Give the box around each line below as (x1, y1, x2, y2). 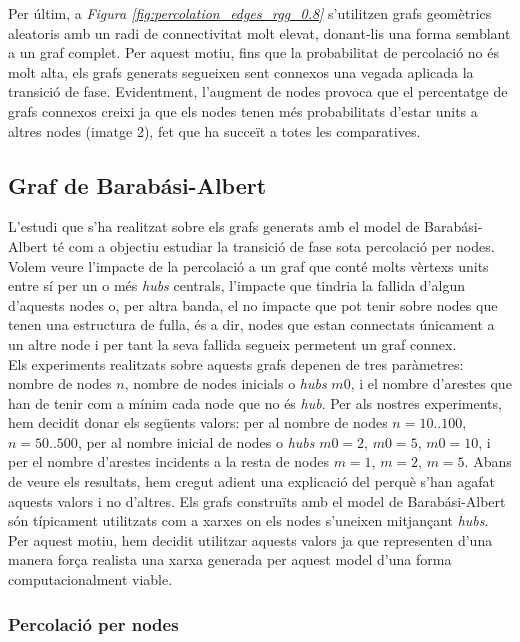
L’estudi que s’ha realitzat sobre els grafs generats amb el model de (8, 216, 420, 237)
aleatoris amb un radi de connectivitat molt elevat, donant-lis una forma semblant (8, 22, 511, 43)
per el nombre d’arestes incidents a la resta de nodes (8, 451, 329, 472)
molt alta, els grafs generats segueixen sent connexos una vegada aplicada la (8, 61, 474, 82)
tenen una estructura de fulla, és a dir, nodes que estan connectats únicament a (8, 314, 495, 335)
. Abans (464, 451, 512, 472)
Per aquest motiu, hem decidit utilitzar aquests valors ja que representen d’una (8, 529, 493, 550)
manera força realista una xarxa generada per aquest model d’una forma (8, 549, 452, 570)
